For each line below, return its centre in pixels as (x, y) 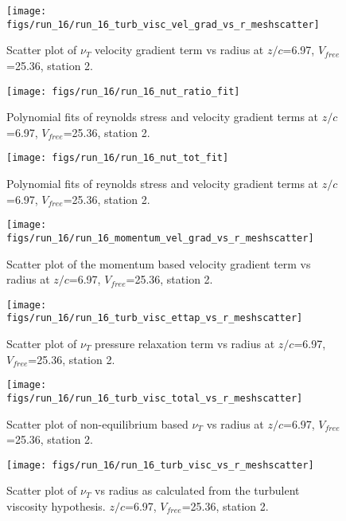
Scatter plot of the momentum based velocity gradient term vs (159, 263)
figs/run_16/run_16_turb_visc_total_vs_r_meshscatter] (155, 398)
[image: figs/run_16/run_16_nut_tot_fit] (118, 158)
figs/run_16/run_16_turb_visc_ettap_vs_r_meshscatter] (155, 318)
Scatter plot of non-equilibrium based (97, 423)
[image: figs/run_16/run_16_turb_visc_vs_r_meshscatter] (160, 465)
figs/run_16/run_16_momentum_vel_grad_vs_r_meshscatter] (160, 238)
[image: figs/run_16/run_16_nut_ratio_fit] (123, 91)
